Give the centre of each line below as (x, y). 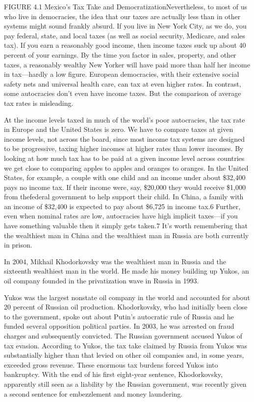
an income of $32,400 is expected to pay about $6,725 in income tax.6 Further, (122, 206)
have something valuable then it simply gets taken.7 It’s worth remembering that (126, 226)
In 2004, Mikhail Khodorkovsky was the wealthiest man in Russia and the (115, 261)
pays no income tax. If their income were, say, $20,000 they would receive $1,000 (125, 187)
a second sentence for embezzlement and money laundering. (93, 393)
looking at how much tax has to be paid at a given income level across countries (124, 158)
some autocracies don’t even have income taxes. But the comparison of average (123, 93)
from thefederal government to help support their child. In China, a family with (124, 197)
